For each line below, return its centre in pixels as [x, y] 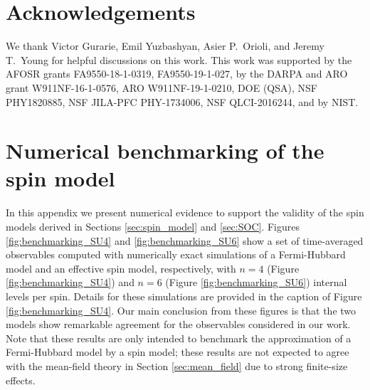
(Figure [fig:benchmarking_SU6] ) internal [256, 282]
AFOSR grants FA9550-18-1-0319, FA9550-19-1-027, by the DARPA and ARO [177, 74]
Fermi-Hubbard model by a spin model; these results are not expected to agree [178, 352]
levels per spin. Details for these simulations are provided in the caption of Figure [184, 296]
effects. [21, 380]
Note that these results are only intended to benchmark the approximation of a [179, 338]
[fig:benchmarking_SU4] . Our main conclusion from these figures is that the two [181, 310]
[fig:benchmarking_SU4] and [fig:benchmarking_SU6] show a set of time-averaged [185, 240]
